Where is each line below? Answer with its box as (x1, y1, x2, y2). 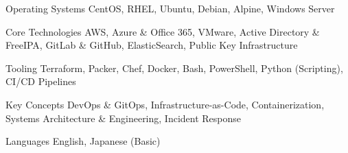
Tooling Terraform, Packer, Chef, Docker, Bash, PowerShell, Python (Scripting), (5, 60, 343, 75)
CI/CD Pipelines (5, 74, 76, 89)
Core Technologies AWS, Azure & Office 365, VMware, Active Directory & (5, 24, 320, 38)
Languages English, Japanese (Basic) (5, 134, 161, 148)
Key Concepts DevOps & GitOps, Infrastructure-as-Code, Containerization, (5, 97, 325, 111)
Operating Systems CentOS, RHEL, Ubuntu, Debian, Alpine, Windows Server (5, 1, 335, 15)
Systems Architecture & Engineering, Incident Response (5, 110, 242, 125)
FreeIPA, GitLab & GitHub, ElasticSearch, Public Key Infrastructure (5, 38, 298, 52)
